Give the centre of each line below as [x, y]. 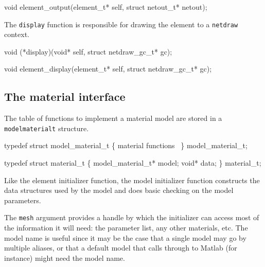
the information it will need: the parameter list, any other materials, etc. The [126, 228]
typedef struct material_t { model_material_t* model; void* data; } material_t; [133, 163]
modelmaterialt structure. [47, 128]
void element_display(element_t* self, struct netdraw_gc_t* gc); [108, 69]
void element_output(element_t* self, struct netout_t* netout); [106, 7]
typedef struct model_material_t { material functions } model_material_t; [126, 145]
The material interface [65, 96]
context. [17, 34]
